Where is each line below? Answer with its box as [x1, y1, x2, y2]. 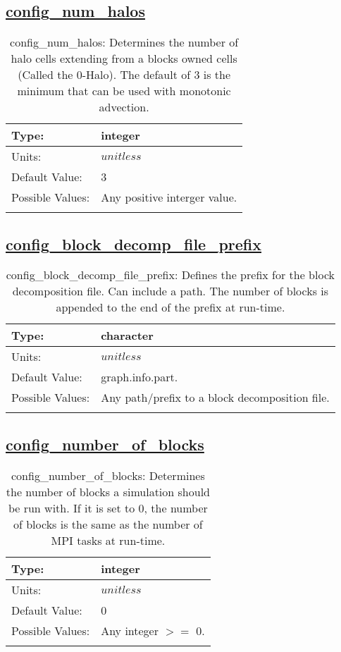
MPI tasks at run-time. [51, 531, 166, 548]
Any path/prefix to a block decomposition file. [101, 389, 330, 406]
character [101, 327, 154, 344]
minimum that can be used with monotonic [17, 82, 231, 99]
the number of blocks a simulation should [6, 483, 210, 500]
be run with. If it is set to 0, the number [8, 499, 208, 516]
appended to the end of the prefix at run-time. [56, 299, 285, 316]
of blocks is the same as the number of [13, 515, 203, 532]
